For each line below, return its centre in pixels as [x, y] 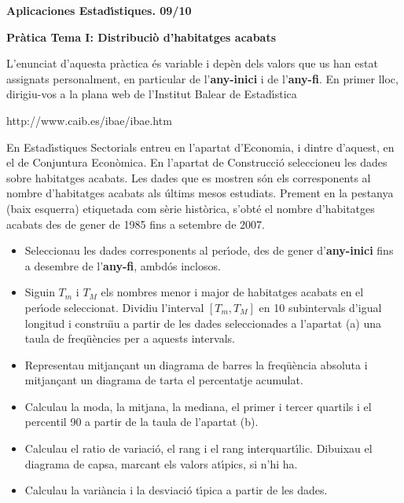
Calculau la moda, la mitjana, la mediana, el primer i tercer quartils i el [198, 406]
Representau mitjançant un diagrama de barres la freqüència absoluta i [196, 364]
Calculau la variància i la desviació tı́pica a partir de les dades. [176, 490]
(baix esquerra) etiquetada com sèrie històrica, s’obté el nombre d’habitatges [191, 208]
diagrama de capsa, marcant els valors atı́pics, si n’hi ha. [161, 463]
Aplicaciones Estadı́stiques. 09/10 [99, 10]
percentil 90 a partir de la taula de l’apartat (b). [141, 422]
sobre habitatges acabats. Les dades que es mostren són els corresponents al [189, 177]
